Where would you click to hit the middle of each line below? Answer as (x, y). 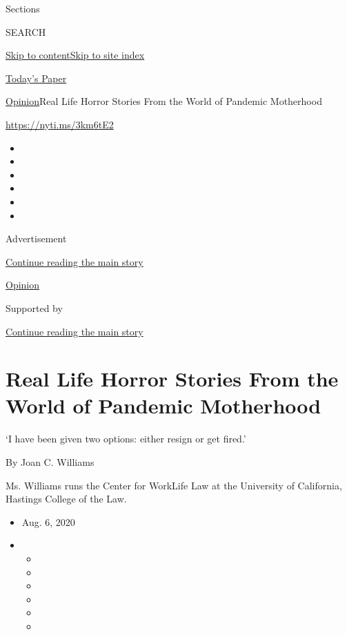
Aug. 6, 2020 (48, 521)
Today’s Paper (36, 78)
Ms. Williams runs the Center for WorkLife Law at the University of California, (174, 485)
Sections (23, 8)
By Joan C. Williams (50, 462)
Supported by (34, 307)
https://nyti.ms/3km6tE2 (60, 124)
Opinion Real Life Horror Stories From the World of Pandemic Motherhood (164, 101)
